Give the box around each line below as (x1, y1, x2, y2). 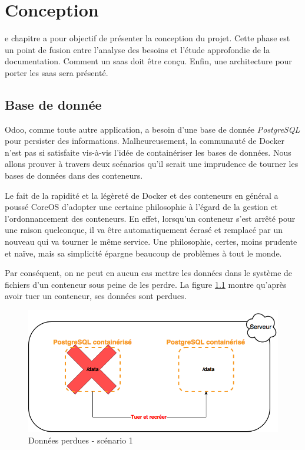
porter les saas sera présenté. (5, 66, 108, 78)
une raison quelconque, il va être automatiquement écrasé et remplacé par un (5, 224, 283, 236)
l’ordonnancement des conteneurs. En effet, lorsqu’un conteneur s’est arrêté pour (5, 212, 296, 224)
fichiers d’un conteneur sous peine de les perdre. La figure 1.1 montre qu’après (5, 278, 287, 290)
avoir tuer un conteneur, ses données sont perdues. (5, 290, 187, 302)
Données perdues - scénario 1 (28, 434, 133, 446)
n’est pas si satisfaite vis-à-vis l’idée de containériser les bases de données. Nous (5, 146, 291, 158)
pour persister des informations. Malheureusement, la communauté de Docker (5, 134, 284, 147)
